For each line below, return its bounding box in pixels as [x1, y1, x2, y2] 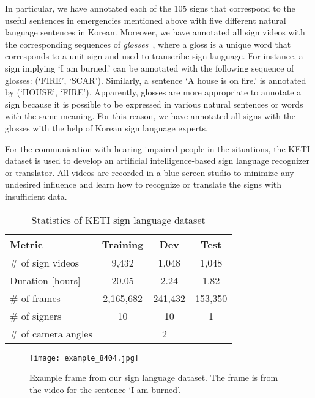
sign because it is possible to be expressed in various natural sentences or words [5, 97, 303, 110]
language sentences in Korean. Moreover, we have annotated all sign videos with [5, 26, 305, 39]
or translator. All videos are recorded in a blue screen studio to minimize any [5, 166, 294, 179]
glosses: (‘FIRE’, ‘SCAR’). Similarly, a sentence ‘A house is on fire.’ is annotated [5, 73, 306, 86]
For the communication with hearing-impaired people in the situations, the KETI [5, 142, 310, 155]
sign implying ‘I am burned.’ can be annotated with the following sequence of [5, 61, 294, 74]
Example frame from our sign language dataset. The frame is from [29, 371, 278, 384]
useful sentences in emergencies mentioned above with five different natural [5, 13, 286, 26]
